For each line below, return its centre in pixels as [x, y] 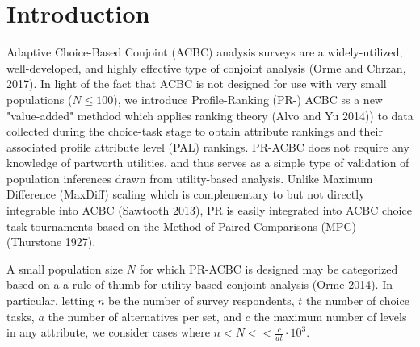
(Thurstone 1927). [51, 242]
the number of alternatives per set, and [145, 316]
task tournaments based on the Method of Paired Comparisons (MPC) [181, 226]
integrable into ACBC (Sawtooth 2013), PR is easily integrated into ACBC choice [209, 210]
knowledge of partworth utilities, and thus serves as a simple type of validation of [208, 163]
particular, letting [50, 301]
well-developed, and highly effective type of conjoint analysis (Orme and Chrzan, [206, 67]
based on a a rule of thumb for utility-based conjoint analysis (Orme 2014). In [200, 284]
